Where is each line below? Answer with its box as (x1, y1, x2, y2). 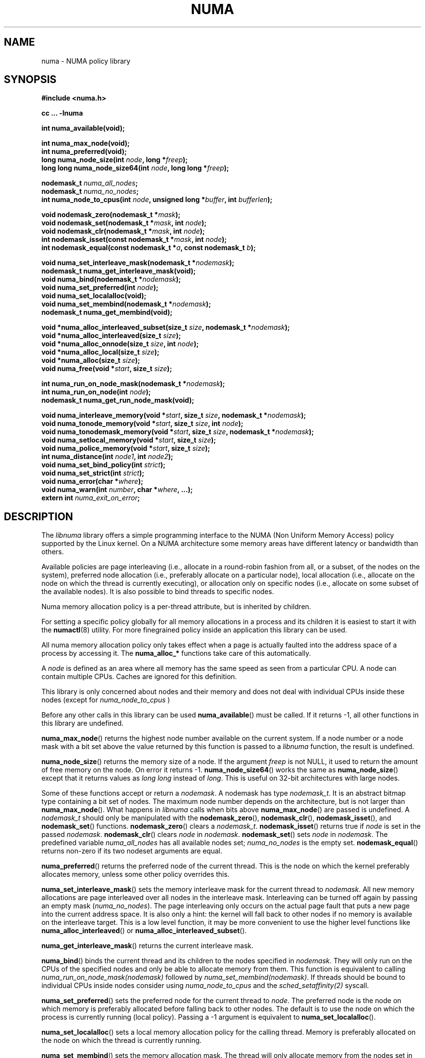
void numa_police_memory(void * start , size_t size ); (41, 444, 210, 453)
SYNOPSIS (4, 73, 57, 86)
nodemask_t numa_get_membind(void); (41, 308, 173, 317)
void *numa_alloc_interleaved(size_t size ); (41, 331, 181, 340)
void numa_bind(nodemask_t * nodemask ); (41, 275, 181, 284)
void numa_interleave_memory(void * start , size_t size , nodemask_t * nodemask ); (41, 411, 306, 420)
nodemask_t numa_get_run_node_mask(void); (41, 396, 194, 405)
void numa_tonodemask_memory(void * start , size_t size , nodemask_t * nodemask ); (41, 427, 314, 436)
